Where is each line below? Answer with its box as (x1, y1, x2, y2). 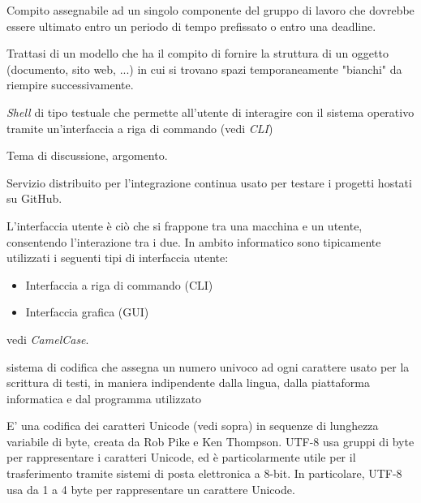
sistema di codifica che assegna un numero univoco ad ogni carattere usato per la (6, 358, 410, 375)
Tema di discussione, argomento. (6, 147, 168, 164)
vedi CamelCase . (6, 330, 89, 347)
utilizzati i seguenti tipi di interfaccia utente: (6, 249, 229, 266)
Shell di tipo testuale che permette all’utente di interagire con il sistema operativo (6, 103, 415, 120)
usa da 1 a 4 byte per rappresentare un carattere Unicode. (6, 480, 295, 497)
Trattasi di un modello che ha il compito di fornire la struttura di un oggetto (6, 45, 389, 62)
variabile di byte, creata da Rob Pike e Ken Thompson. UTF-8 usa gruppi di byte (6, 432, 415, 449)
